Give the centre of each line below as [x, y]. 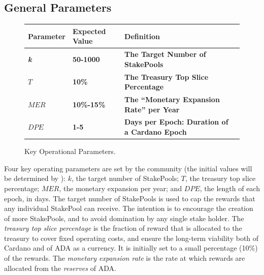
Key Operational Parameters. [70, 151]
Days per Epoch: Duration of [176, 122]
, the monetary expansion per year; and [121, 188]
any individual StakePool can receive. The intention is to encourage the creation [129, 208]
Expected [89, 31]
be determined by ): [35, 178]
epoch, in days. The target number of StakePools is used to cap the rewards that [130, 198]
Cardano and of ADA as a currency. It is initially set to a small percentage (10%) [131, 248]
